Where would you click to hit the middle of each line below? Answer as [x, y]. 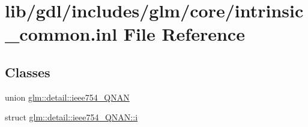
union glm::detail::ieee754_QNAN [67, 97]
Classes [28, 72]
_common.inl [61, 34]
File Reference [184, 34]
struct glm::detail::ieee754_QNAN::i [71, 117]
